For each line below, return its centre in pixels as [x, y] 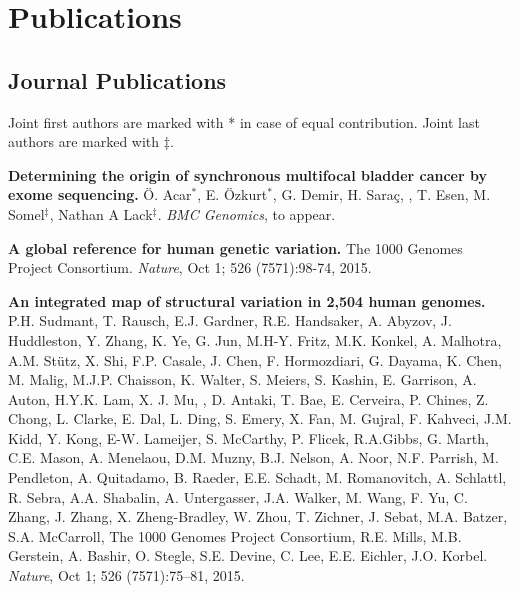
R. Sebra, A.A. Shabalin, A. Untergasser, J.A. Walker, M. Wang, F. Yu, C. [238, 496]
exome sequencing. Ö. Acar [100, 194]
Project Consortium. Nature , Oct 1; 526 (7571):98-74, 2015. [190, 267]
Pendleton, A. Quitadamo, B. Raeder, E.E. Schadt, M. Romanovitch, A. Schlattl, [257, 477]
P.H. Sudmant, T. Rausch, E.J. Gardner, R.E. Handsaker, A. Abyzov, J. [230, 320]
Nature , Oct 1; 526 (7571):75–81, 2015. [126, 575]
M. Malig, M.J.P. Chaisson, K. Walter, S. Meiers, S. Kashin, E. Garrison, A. [242, 379]
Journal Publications [117, 79]
